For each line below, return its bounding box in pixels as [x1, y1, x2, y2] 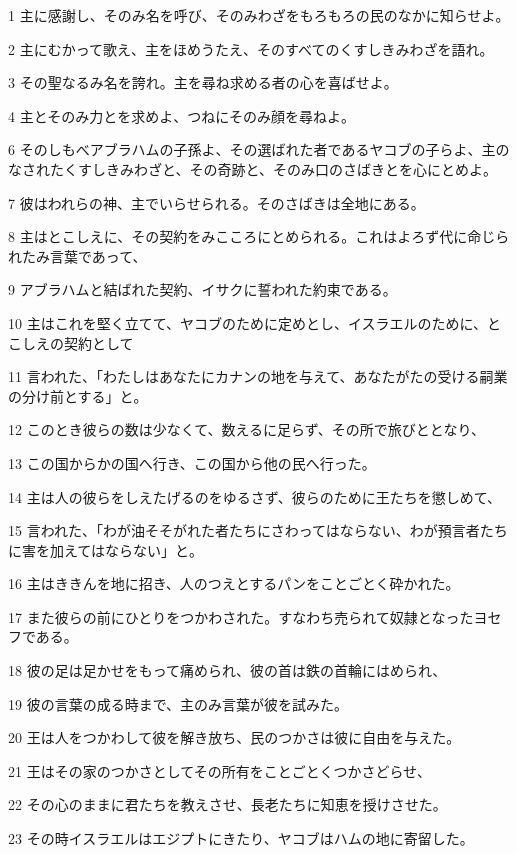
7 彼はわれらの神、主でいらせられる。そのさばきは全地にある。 [8, 192, 425, 213]
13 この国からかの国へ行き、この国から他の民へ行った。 [8, 452, 376, 473]
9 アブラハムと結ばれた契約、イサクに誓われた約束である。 [8, 279, 397, 300]
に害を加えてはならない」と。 [8, 539, 204, 560]
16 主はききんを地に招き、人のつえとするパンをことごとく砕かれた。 [8, 573, 460, 594]
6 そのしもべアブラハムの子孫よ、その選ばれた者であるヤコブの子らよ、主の [8, 139, 510, 160]
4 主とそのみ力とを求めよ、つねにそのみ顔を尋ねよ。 [8, 105, 355, 126]
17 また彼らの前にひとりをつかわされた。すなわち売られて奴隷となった [8, 606, 474, 627]
